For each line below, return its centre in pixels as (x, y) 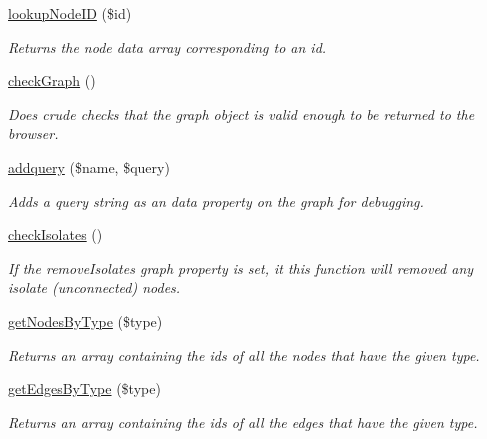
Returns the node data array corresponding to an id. (167, 46)
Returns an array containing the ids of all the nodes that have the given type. (244, 354)
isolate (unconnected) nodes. (94, 287)
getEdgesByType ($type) (84, 388)
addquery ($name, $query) (89, 166)
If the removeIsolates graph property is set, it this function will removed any (241, 267)
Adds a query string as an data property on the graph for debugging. (216, 200)
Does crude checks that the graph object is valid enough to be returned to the (241, 113)
